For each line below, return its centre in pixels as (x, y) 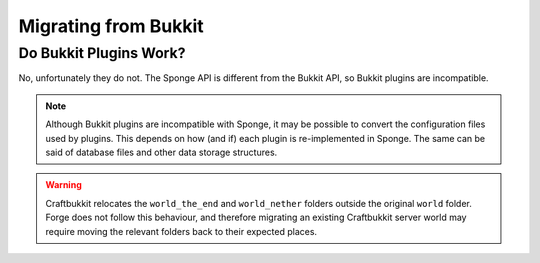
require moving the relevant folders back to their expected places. (181, 231)
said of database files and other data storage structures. (161, 152)
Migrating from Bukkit (111, 26)
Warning (63, 185)
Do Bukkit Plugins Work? (102, 53)
